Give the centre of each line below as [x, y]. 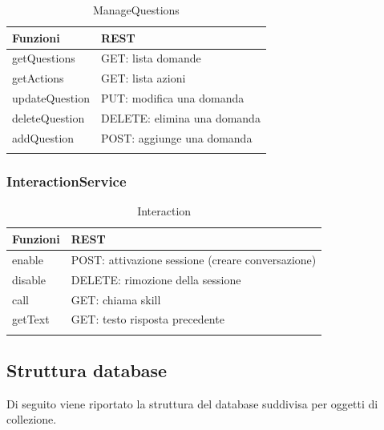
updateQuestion [51, 98]
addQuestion [43, 137]
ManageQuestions [136, 10]
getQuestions [44, 58]
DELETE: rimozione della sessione [156, 279]
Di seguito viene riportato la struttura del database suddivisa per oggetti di [192, 403]
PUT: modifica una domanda [172, 98]
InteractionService [67, 181]
